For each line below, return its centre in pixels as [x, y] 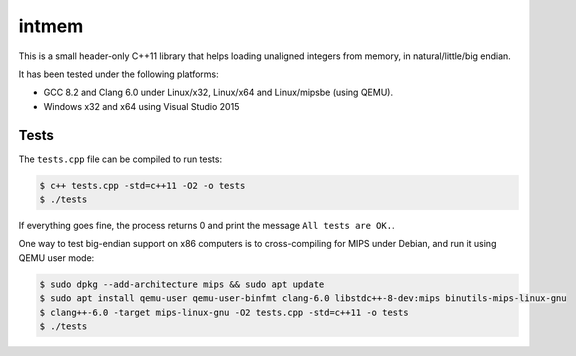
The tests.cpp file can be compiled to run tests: [120, 159]
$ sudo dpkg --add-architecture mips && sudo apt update [182, 284]
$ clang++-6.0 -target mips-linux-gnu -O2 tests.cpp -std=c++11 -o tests [224, 312]
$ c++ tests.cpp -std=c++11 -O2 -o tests [142, 185]
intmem [51, 26]
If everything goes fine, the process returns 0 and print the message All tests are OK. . [206, 225]
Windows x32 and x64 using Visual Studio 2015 [141, 106]
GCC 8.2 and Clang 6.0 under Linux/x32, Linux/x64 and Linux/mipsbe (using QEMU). [218, 92]
